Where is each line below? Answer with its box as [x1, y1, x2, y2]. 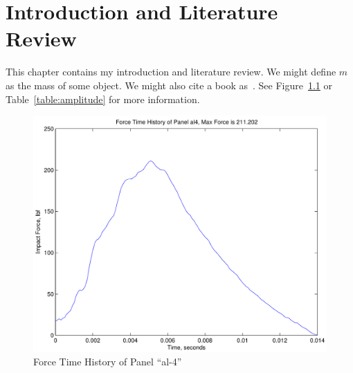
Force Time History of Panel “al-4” [33, 354, 182, 369]
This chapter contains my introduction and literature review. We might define [6, 64, 336, 79]
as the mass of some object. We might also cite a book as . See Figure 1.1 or [6, 78, 333, 92]
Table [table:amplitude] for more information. [6, 91, 200, 106]
